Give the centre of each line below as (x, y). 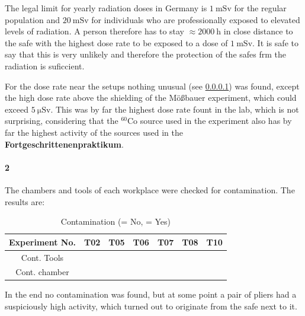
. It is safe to (275, 42)
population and (32, 19)
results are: (25, 201)
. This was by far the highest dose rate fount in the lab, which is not (175, 109)
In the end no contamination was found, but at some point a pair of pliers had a (151, 294)
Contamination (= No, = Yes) (116, 221)
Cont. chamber (42, 272)
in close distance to (258, 31)
